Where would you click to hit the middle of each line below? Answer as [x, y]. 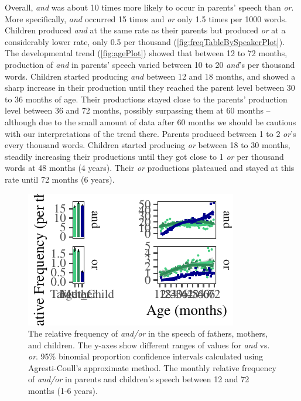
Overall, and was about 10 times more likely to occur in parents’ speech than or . [149, 7]
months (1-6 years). [63, 391]
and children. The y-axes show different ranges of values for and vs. [149, 345]
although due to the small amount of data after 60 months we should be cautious [150, 121]
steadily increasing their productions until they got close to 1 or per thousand [144, 156]
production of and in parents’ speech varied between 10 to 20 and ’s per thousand [150, 64]
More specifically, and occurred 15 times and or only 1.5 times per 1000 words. [146, 18]
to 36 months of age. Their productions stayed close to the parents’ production [146, 99]
